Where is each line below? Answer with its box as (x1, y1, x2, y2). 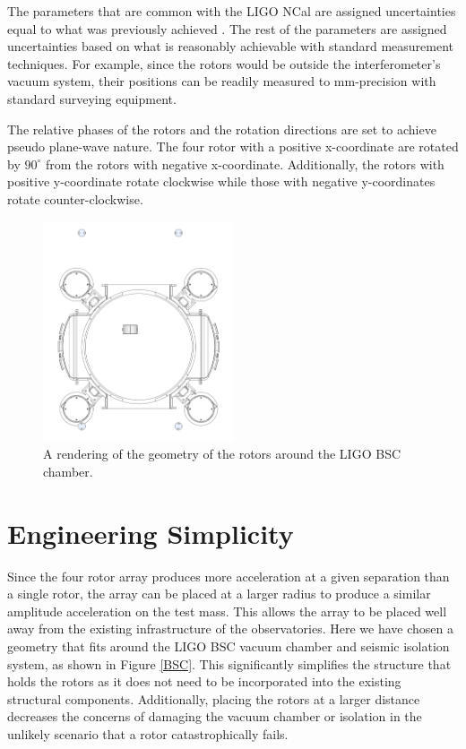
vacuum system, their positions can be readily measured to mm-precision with (7, 72, 436, 90)
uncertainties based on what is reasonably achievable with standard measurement (7, 37, 453, 56)
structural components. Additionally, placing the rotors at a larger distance (7, 689, 420, 708)
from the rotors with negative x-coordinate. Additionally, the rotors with (45, 154, 444, 173)
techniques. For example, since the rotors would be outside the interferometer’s (7, 54, 441, 73)
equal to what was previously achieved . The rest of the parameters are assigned (7, 19, 447, 38)
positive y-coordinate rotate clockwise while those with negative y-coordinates (7, 172, 436, 191)
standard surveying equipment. (7, 89, 177, 108)
